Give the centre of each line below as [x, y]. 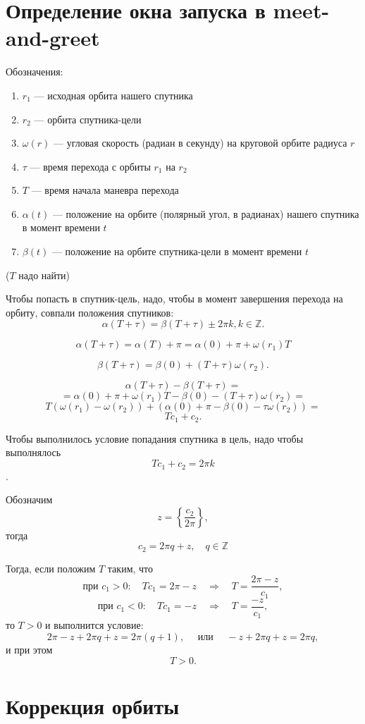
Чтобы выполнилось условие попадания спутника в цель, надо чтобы [155, 438]
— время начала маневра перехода [105, 190]
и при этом [29, 649]
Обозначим [29, 499]
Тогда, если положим [51, 568]
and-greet [53, 38]
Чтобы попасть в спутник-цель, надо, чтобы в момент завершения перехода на [174, 299]
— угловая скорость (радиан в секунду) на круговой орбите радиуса [200, 143]
